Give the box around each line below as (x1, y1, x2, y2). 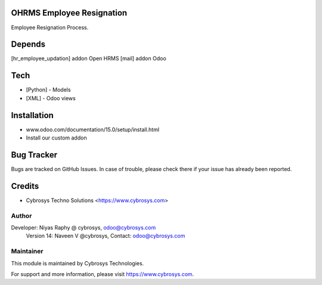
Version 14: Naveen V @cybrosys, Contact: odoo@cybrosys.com (26, 233, 185, 240)
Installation (11, 110, 54, 120)
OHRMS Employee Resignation (11, 8, 128, 18)
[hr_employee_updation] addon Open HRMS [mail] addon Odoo (11, 55, 166, 62)
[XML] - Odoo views (26, 94, 76, 101)
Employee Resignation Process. (11, 24, 89, 31)
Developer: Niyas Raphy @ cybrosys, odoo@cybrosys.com (11, 224, 156, 231)
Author (11, 212, 32, 220)
